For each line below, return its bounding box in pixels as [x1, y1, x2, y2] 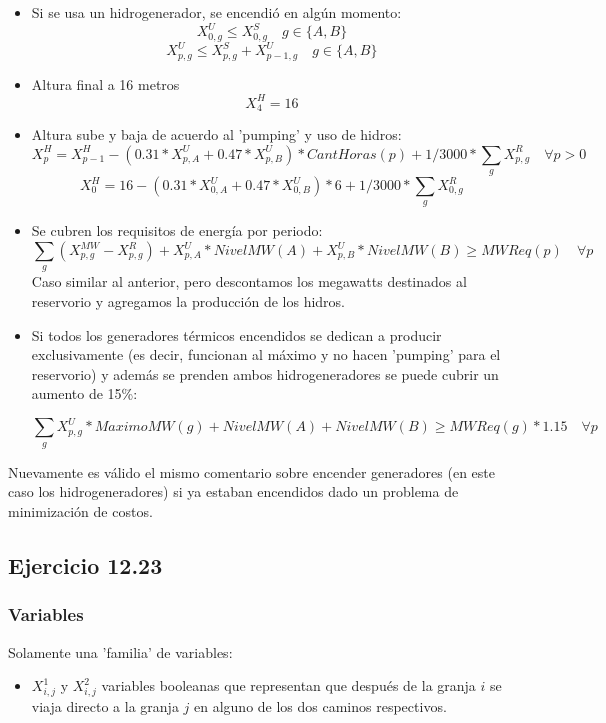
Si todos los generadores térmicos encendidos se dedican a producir [31, 324, 442, 345]
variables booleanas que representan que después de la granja [101, 675, 476, 696]
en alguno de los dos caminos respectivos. [194, 695, 447, 716]
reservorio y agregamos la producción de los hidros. [31, 291, 346, 311]
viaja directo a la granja [31, 695, 179, 716]
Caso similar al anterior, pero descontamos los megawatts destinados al [31, 271, 467, 292]
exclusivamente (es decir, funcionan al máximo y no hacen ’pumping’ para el [31, 344, 501, 365]
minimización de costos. [8, 501, 153, 522]
